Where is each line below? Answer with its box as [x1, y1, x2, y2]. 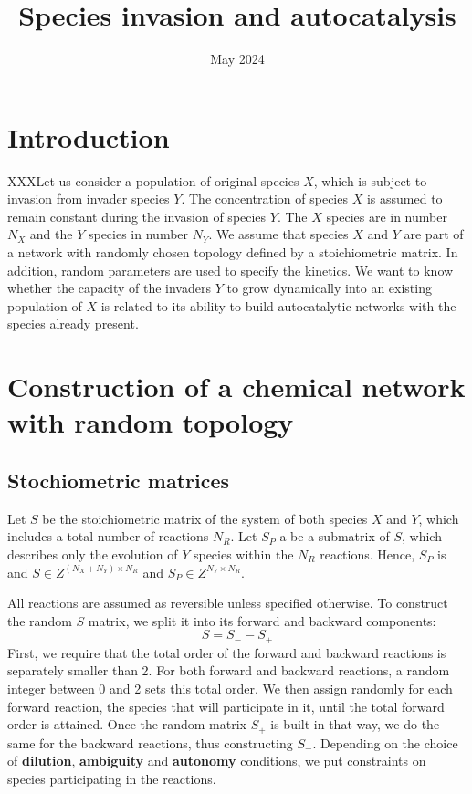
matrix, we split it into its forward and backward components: [88, 611, 436, 630]
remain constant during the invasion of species [7, 206, 267, 225]
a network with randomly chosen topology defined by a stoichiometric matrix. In [7, 243, 458, 262]
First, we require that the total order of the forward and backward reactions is [7, 643, 446, 662]
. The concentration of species [181, 189, 348, 208]
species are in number [326, 206, 447, 225]
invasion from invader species [7, 189, 170, 208]
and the [29, 225, 73, 244]
